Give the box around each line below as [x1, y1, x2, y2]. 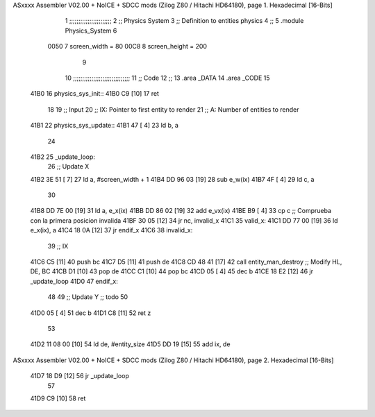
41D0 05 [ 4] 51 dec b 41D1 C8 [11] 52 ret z [30, 309, 151, 317]
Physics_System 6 [65, 26, 117, 35]
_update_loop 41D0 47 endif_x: [30, 277, 118, 285]
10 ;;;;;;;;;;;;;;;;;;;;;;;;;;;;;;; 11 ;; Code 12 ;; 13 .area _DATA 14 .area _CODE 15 [65, 74, 270, 82]
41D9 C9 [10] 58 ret [30, 394, 86, 402]
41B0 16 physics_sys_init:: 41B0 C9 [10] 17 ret [30, 90, 160, 98]
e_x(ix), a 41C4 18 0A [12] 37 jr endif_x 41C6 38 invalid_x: [30, 226, 193, 235]
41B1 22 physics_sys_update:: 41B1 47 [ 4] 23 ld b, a [30, 121, 178, 130]
